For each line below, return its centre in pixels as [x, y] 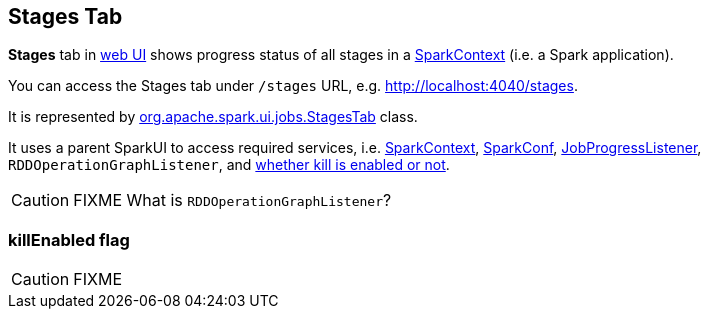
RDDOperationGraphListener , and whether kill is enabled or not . [229, 165]
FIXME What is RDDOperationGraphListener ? [232, 200]
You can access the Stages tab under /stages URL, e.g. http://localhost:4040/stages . [293, 86]
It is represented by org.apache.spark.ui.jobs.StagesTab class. [213, 117]
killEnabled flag [69, 239]
